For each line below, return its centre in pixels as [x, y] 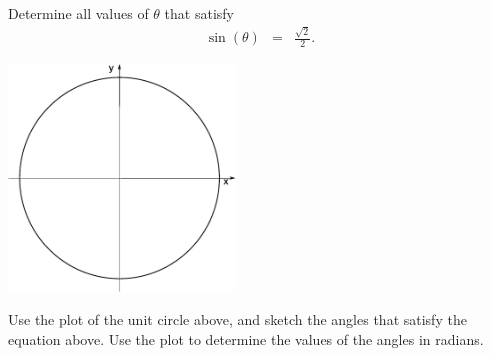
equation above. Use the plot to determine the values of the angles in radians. [246, 338]
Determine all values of [78, 13]
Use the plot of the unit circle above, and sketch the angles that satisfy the [237, 319]
